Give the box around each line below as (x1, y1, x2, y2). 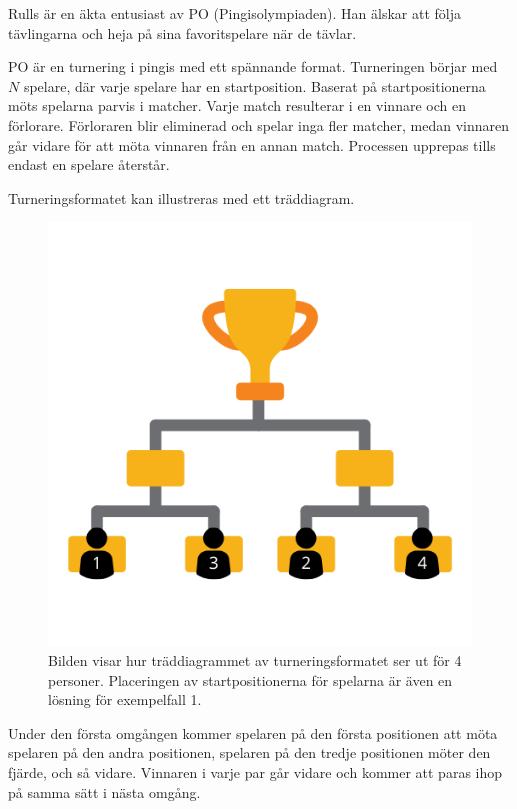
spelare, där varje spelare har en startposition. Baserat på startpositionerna (23, 75, 486, 96)
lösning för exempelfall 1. (48, 689, 202, 710)
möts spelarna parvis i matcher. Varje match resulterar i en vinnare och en (8, 95, 466, 116)
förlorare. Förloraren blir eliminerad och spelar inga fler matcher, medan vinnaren (8, 114, 510, 135)
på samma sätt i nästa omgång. (8, 781, 201, 802)
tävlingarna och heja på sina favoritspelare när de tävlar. (8, 22, 357, 43)
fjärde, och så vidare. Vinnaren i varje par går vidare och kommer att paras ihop (8, 761, 503, 782)
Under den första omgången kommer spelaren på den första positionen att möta (8, 722, 498, 743)
